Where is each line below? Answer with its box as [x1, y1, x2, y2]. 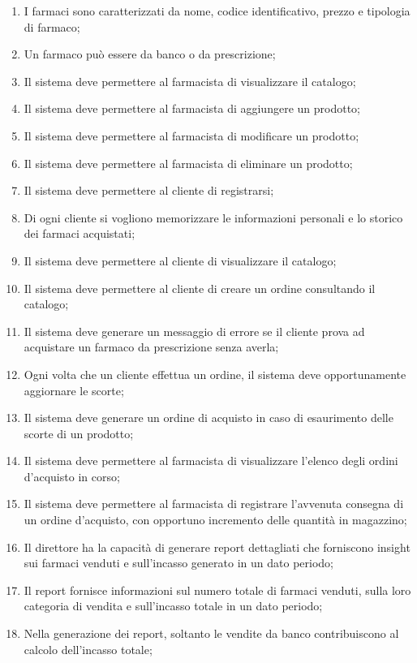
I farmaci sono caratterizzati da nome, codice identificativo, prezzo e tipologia [24, 2, 411, 19]
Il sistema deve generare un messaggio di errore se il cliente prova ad [24, 322, 365, 339]
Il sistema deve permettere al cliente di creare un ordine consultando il [24, 279, 376, 296]
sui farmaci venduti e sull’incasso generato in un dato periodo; [24, 554, 333, 571]
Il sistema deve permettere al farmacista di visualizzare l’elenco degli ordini [24, 452, 398, 469]
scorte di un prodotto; [24, 424, 134, 441]
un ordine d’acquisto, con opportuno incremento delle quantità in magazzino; [24, 511, 407, 528]
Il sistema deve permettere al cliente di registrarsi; [24, 182, 274, 199]
